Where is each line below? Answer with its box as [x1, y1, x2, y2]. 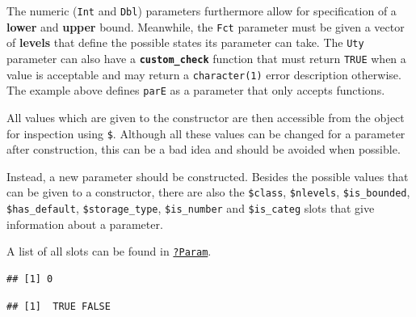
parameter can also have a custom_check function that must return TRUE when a [6, 49, 406, 66]
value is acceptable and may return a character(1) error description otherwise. [6, 66, 401, 82]
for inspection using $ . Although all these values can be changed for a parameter [6, 125, 405, 142]
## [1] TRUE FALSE [6, 300, 111, 312]
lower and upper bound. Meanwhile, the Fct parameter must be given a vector [6, 18, 405, 35]
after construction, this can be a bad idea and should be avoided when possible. [6, 141, 401, 158]
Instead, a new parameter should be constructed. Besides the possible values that [6, 167, 409, 184]
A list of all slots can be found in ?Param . [6, 243, 212, 260]
